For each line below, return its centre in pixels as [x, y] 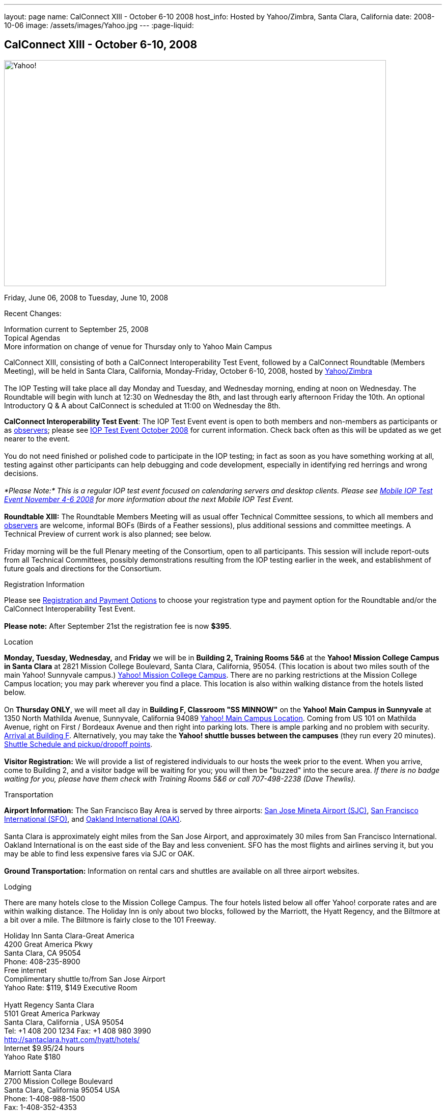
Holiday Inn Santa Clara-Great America [69, 935]
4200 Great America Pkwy [49, 944]
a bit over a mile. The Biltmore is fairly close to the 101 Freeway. [110, 920]
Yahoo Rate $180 [32, 1057]
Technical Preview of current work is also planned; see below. [108, 534]
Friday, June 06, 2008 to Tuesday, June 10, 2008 [86, 297]
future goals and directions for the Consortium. [83, 568]
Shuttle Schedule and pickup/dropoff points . [78, 744]
